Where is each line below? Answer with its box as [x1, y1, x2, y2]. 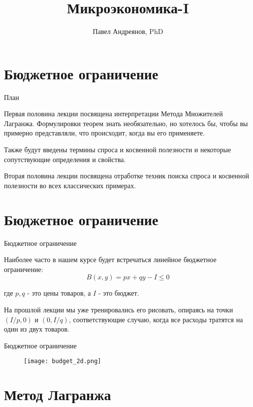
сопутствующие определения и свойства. [4, 154, 126, 164]
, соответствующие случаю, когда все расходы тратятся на [68, 314, 243, 324]
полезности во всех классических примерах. [4, 180, 136, 190]
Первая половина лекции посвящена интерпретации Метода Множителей [4, 108, 223, 119]
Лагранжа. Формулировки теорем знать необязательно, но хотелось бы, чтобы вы [4, 118, 248, 128]
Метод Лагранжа [4, 384, 111, 405]
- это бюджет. [98, 288, 139, 298]
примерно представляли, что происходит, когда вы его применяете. [4, 128, 205, 138]
